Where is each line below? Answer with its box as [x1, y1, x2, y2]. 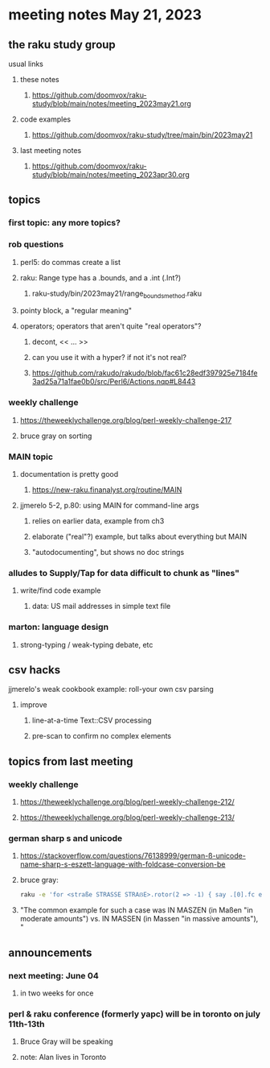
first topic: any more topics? [8, 217, 121, 229]
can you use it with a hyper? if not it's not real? [31, 353, 187, 362]
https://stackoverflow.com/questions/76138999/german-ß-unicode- [19, 851, 247, 861]
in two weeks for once [19, 988, 94, 998]
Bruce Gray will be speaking [19, 1037, 114, 1046]
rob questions [8, 239, 64, 250]
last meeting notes [19, 146, 82, 155]
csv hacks [8, 663, 61, 677]
